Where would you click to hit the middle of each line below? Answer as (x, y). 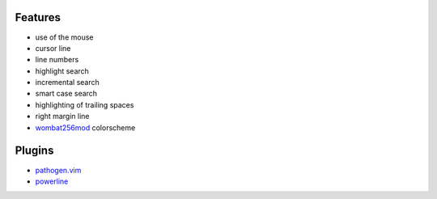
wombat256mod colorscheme (85, 127)
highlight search (62, 71)
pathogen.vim (58, 170)
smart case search (66, 94)
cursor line (53, 48)
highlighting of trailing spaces (85, 104)
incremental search (68, 83)
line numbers (57, 60)
